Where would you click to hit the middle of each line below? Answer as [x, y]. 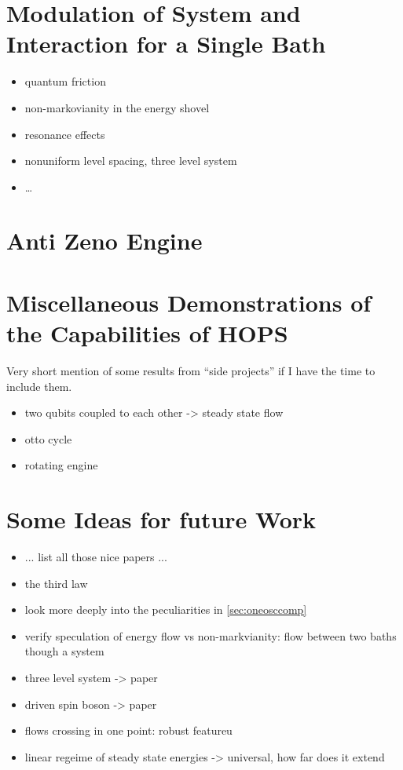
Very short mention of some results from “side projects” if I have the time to [191, 370]
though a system [64, 651]
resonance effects [65, 134]
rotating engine [61, 465]
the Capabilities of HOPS [147, 333]
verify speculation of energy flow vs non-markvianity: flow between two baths [211, 635]
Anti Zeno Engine [104, 241]
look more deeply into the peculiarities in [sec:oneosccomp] [166, 609]
